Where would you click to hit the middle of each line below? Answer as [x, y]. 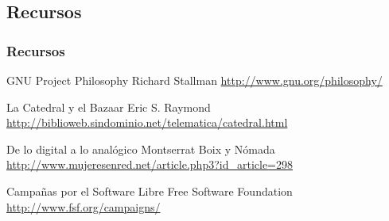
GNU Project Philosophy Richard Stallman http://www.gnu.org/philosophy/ [194, 80]
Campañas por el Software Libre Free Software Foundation [150, 191]
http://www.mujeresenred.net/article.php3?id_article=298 [150, 164]
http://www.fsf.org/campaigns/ [84, 206]
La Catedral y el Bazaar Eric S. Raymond [109, 107]
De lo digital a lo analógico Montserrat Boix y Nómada [141, 149]
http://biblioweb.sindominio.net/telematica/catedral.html [147, 122]
